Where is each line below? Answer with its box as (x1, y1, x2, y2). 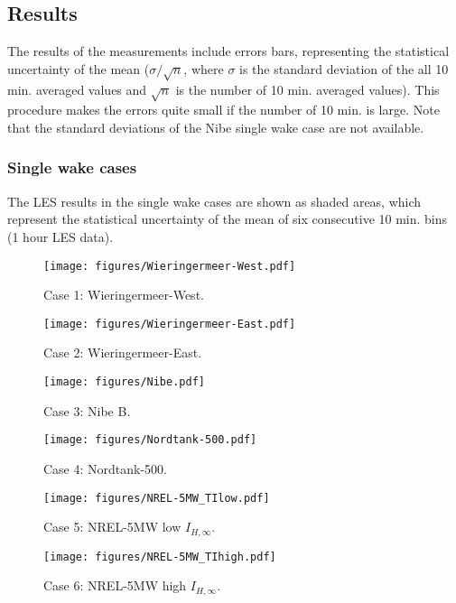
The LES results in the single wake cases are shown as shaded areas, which (7, 191, 422, 210)
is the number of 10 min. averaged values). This (175, 79, 440, 98)
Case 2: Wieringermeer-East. (43, 343, 202, 362)
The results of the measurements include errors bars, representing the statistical (7, 42, 450, 60)
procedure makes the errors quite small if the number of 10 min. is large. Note (7, 100, 440, 119)
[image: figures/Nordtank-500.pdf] (43, 433, 257, 447)
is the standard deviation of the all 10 (239, 59, 449, 78)
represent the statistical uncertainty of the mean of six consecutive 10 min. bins (7, 209, 448, 228)
